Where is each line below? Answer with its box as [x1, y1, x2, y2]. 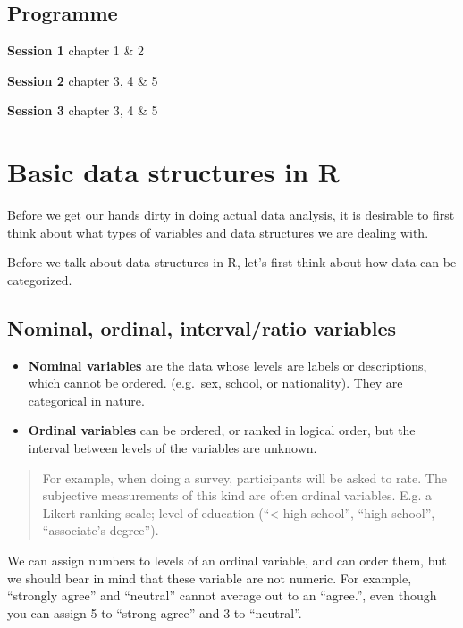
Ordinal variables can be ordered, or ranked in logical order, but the [28, 421, 416, 440]
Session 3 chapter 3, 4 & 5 [7, 101, 158, 120]
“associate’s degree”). [42, 521, 159, 540]
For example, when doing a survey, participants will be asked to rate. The [42, 468, 447, 487]
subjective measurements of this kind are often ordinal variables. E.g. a [42, 486, 432, 505]
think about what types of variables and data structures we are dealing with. [7, 222, 429, 241]
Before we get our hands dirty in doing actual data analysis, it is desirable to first [7, 205, 455, 224]
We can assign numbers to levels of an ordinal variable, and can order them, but [7, 551, 447, 570]
